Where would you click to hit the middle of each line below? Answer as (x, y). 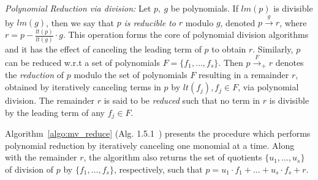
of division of (29, 169)
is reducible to (150, 22)
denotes (290, 62)
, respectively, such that (158, 169)
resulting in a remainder (244, 75)
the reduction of (35, 75)
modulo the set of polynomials (131, 75)
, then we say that (80, 22)
